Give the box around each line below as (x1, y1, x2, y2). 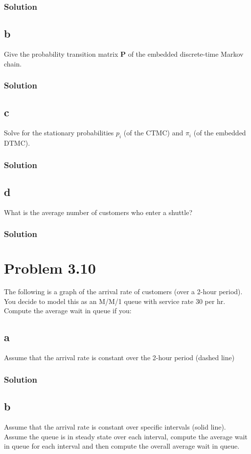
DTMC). (4, 138, 30, 148)
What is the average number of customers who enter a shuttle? (4, 207, 193, 217)
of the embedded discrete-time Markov (128, 49, 244, 59)
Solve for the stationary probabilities (4, 128, 114, 138)
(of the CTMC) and (123, 128, 183, 138)
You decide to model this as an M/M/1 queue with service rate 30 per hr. (4, 296, 226, 306)
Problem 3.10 (4, 258, 96, 278)
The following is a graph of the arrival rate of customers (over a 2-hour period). (4, 286, 243, 297)
